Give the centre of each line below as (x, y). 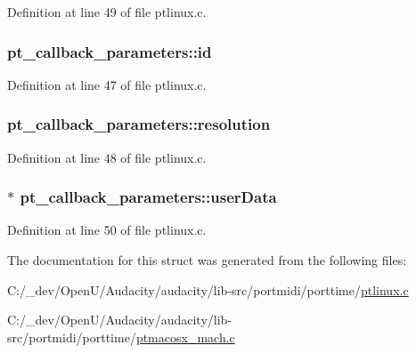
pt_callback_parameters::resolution (139, 124)
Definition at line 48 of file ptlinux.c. (107, 157)
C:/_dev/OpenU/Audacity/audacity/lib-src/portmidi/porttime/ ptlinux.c (208, 289)
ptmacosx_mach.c (185, 337)
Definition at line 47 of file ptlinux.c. (107, 84)
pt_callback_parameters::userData (148, 197)
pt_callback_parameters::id (110, 51)
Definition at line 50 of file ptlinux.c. (107, 230)
